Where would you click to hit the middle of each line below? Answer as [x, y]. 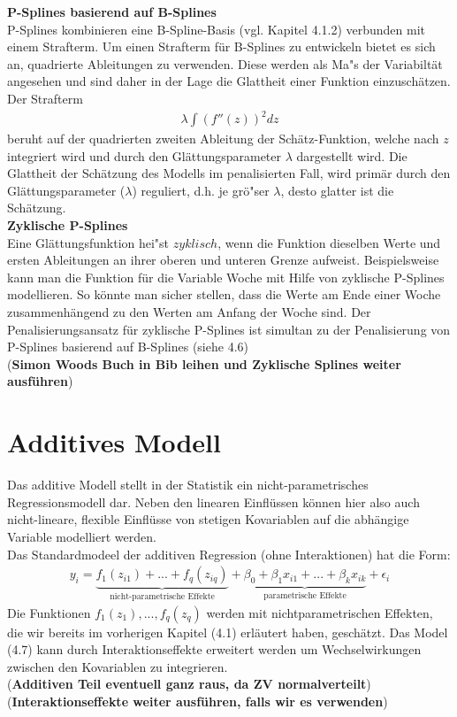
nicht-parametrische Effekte [162, 597]
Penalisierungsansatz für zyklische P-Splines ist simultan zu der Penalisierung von [229, 329]
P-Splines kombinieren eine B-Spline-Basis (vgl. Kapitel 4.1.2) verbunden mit [217, 29]
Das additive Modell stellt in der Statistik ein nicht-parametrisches [188, 485]
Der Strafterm [45, 98]
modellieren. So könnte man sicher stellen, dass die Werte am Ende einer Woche [224, 294]
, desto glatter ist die [337, 190]
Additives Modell [114, 442]
